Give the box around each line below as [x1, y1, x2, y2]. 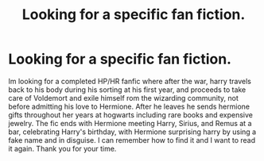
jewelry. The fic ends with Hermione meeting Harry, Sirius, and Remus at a [8, 118, 252, 128]
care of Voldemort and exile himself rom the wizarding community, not [8, 93, 239, 102]
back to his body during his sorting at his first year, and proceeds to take [8, 85, 247, 94]
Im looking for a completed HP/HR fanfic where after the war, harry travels [8, 76, 252, 86]
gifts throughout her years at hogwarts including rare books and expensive [8, 109, 253, 120]
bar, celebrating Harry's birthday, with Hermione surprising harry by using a [8, 127, 257, 136]
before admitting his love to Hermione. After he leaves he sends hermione [8, 102, 250, 111]
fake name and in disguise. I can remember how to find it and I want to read [8, 135, 256, 144]
